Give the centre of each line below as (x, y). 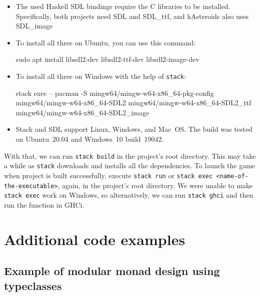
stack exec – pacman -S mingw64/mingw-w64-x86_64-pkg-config (115, 93)
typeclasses (33, 285)
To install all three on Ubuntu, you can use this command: (106, 42)
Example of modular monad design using (112, 271)
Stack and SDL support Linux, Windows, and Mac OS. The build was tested (134, 129)
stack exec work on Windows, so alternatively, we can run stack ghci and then (129, 195)
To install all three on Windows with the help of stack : (101, 76)
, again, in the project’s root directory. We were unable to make (155, 185)
